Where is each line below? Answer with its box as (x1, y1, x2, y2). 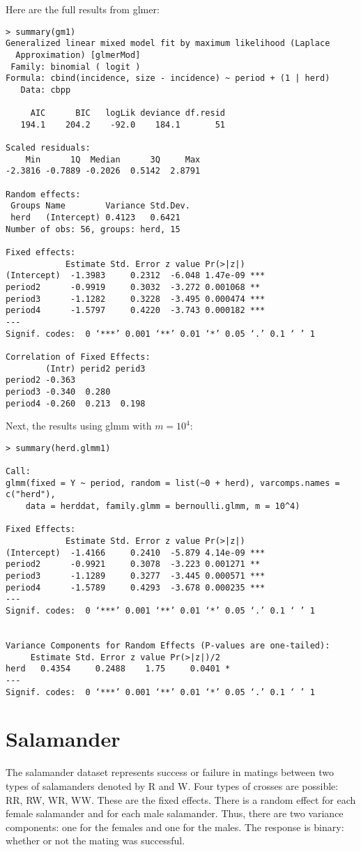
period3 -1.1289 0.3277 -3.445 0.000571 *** (6, 571, 266, 581)
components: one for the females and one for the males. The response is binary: (6, 819, 344, 834)
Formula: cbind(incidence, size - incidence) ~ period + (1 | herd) (6, 73, 330, 84)
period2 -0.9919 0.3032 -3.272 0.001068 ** (6, 282, 261, 293)
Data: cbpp (20, 84, 71, 95)
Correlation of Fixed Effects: (6, 351, 151, 362)
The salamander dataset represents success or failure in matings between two (6, 765, 334, 779)
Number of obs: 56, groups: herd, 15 (6, 224, 180, 234)
